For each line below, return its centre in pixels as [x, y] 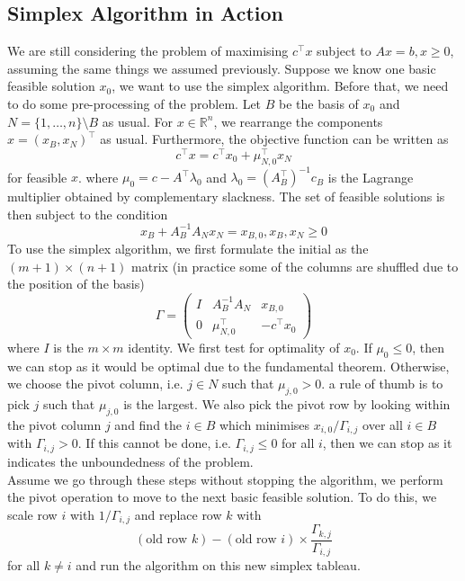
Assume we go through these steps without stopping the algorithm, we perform [225, 479]
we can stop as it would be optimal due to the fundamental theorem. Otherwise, [228, 366]
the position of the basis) [76, 284]
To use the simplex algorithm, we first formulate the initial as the [188, 249]
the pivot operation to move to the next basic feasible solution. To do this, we [222, 497]
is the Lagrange [371, 177]
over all [383, 425]
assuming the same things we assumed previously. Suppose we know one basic [222, 68]
